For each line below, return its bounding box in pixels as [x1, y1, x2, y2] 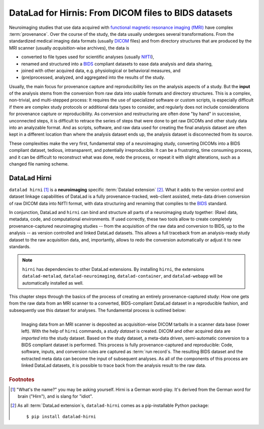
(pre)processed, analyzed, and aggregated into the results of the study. [21, 74, 165, 80]
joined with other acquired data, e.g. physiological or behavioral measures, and [21, 68, 181, 73]
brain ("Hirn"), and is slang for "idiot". [18, 393, 93, 399]
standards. [9, 244, 31, 249]
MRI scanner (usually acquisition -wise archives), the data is [9, 45, 130, 51]
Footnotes [9, 376, 35, 383]
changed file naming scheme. [9, 161, 69, 167]
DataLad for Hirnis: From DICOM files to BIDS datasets [9, 7, 233, 18]
